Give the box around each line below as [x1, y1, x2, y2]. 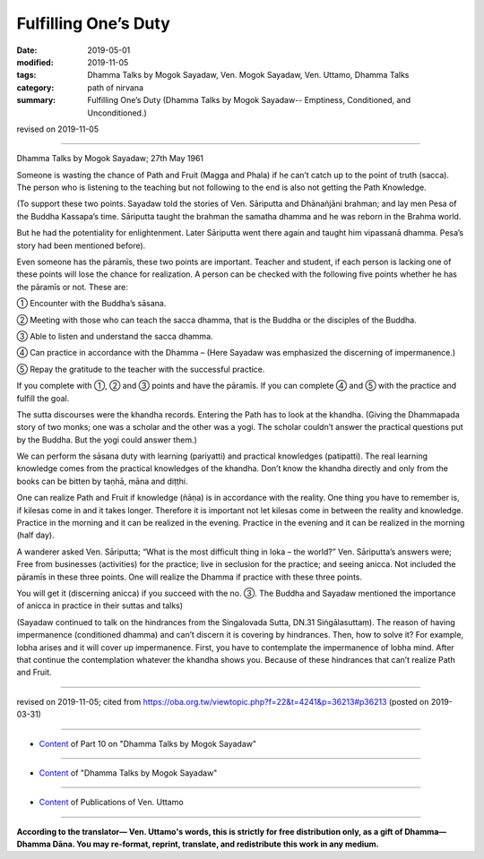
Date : [16, 45, 38, 56]
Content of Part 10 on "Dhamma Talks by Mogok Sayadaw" [39, 738, 257, 749]
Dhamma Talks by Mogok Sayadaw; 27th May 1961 [16, 153, 204, 164]
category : [16, 82, 55, 93]
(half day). [16, 529, 55, 541]
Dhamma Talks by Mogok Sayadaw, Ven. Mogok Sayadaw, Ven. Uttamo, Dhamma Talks [87, 70, 410, 81]
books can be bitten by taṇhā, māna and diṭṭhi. [16, 476, 188, 486]
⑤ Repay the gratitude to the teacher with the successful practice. [16, 364, 265, 374]
